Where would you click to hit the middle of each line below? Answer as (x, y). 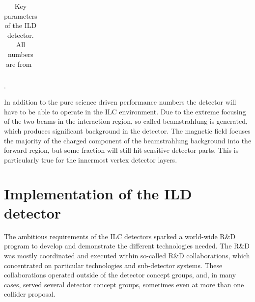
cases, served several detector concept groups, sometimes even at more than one (124, 284)
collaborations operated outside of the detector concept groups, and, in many (120, 275)
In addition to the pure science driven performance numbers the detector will (120, 102)
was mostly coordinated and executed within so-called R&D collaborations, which (127, 255)
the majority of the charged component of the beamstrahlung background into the (128, 140)
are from (19, 64)
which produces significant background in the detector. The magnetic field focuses (127, 131)
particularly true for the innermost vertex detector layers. (91, 159)
